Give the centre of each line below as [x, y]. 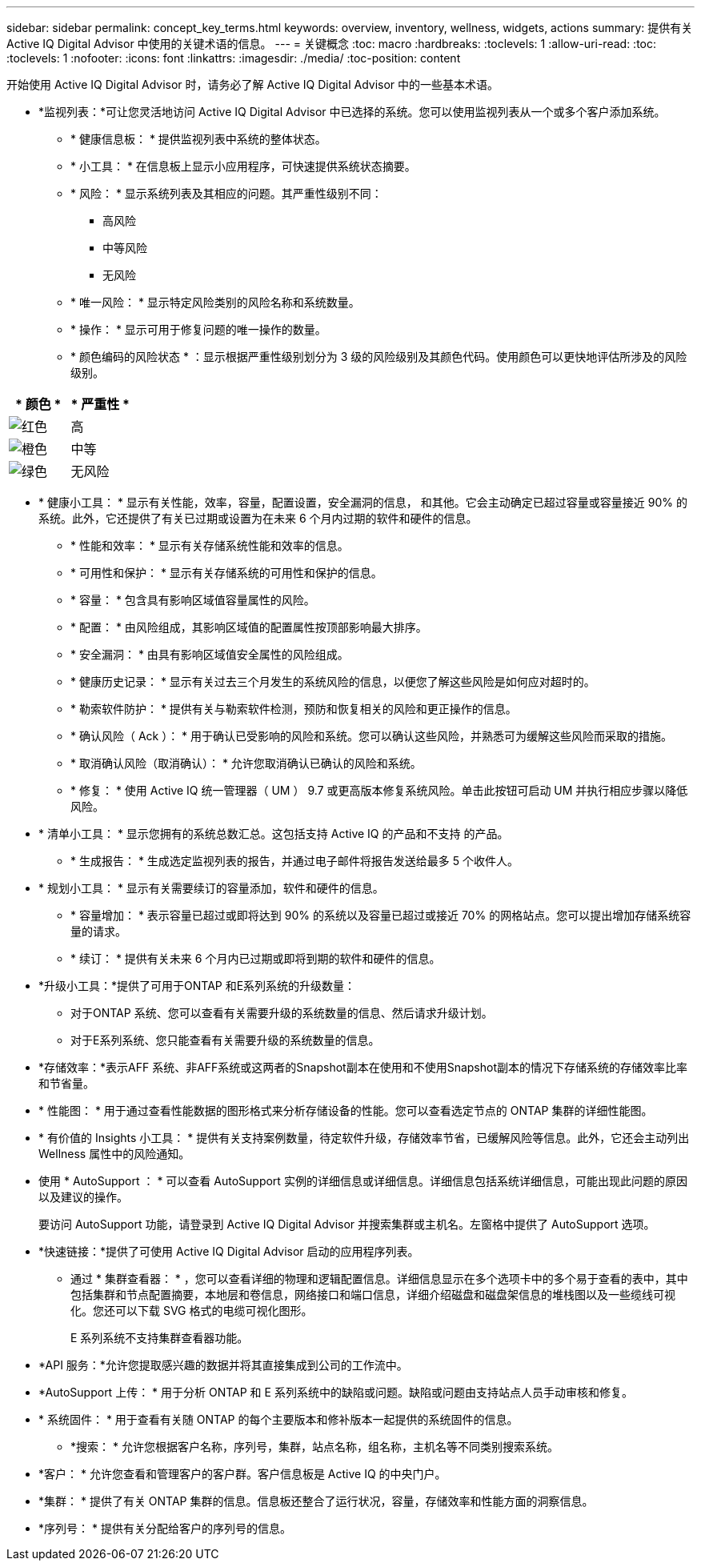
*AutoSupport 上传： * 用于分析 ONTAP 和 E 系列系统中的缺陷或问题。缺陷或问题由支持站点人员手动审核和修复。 [336, 1392]
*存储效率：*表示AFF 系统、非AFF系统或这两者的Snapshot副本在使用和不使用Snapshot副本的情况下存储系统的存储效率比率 [363, 1067]
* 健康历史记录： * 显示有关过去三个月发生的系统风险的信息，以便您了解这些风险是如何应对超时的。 [333, 681]
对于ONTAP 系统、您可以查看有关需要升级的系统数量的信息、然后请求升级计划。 [282, 1013]
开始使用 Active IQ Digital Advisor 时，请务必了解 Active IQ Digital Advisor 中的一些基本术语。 [253, 84]
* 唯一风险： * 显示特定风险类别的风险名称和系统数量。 [215, 302]
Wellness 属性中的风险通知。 [114, 1154]
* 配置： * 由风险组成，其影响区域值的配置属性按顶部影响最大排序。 [249, 627]
